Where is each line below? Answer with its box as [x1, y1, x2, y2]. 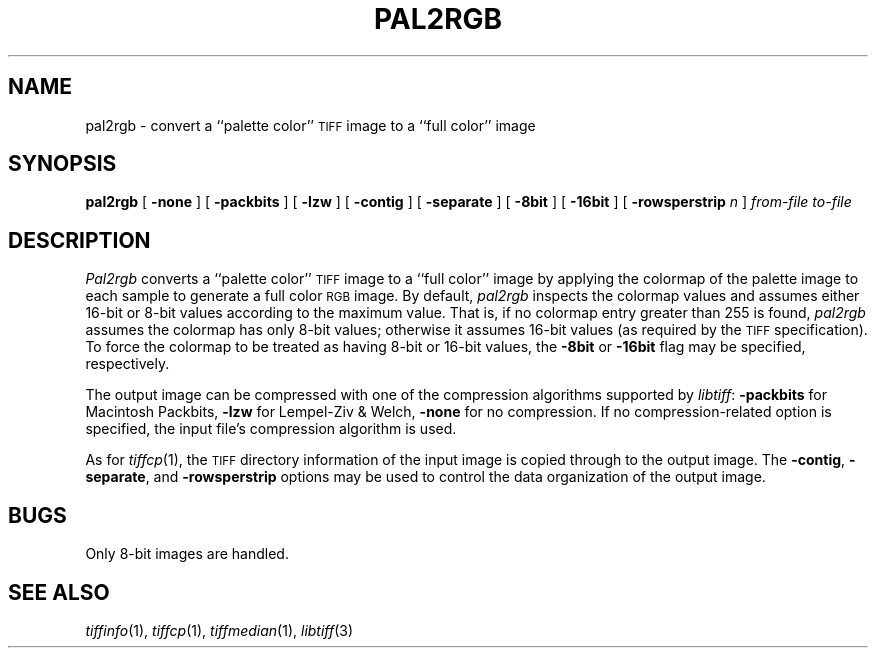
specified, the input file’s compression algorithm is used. [85, 420, 457, 438]
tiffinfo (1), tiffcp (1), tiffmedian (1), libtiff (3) [85, 621, 354, 639]
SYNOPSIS [8, 151, 117, 177]
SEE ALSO [8, 579, 110, 605]
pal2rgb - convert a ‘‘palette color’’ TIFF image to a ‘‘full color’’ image [85, 116, 536, 134]
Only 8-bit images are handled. [85, 545, 289, 563]
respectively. [85, 355, 170, 373]
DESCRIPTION [8, 227, 151, 253]
